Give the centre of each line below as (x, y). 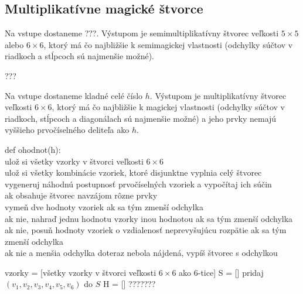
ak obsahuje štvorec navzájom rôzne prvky (81, 195)
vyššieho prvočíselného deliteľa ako (67, 130)
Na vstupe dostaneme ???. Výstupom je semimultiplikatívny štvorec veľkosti (142, 33)
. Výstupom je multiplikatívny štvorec (218, 95)
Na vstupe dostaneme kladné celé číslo (74, 95)
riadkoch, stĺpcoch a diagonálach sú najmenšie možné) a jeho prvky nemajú (141, 118)
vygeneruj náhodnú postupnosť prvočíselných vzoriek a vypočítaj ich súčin (138, 184)
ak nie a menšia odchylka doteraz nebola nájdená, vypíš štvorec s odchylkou (141, 253)
